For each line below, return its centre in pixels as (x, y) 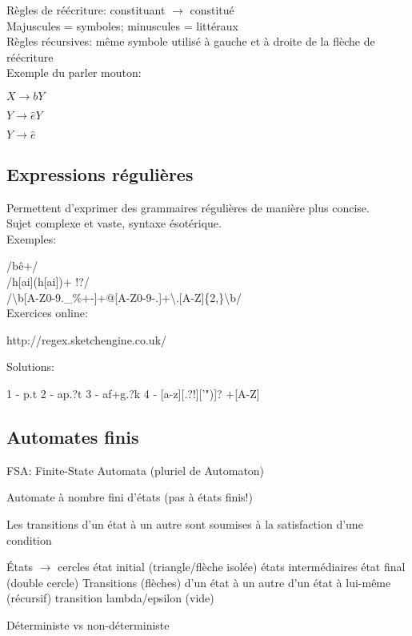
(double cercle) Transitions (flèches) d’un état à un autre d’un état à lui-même (199, 582)
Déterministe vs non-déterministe (88, 624)
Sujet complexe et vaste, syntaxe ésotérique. (114, 223)
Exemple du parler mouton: (74, 72)
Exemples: (32, 238)
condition (29, 539)
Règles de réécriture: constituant (86, 10)
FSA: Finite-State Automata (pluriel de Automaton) (136, 470)
